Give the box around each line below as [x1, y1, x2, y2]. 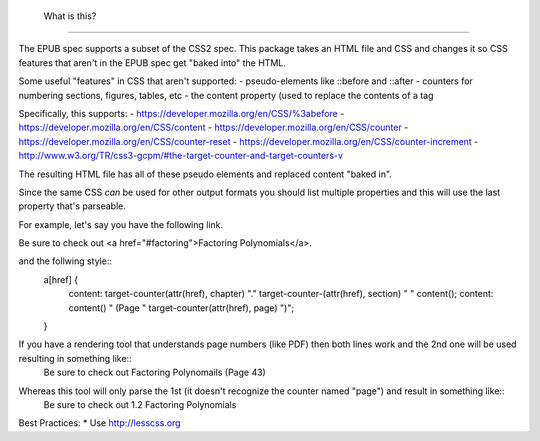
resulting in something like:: [18, 352, 132, 364]
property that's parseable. [18, 200, 127, 212]
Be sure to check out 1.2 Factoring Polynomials [43, 398, 237, 410]
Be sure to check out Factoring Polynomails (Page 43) [43, 366, 267, 379]
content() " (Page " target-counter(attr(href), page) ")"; [68, 301, 295, 314]
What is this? [43, 10, 97, 22]
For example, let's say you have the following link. [18, 218, 224, 230]
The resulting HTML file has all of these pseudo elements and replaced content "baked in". [18, 168, 392, 180]
